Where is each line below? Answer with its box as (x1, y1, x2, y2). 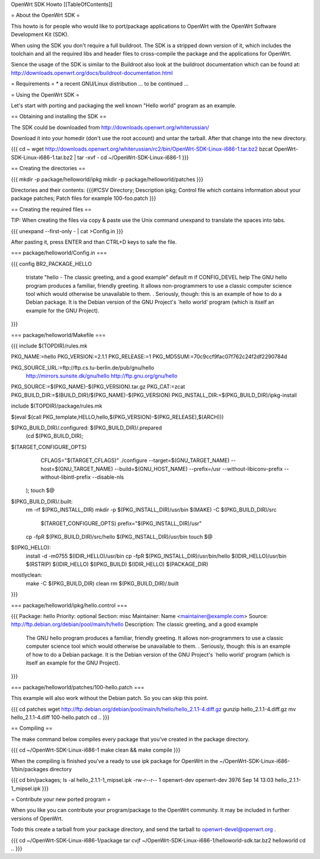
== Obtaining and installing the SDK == (11, 113, 107, 120)
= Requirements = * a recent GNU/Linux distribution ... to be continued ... (11, 80, 189, 87)
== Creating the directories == (11, 165, 86, 172)
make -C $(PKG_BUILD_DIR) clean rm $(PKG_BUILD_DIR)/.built (25, 580, 179, 587)
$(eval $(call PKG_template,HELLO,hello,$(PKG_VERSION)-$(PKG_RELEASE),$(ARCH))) (11, 413, 224, 421)
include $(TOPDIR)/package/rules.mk (11, 402, 103, 409)
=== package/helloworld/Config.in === (11, 249, 107, 256)
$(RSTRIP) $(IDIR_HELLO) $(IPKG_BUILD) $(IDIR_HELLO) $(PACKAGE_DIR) (25, 561, 209, 568)
